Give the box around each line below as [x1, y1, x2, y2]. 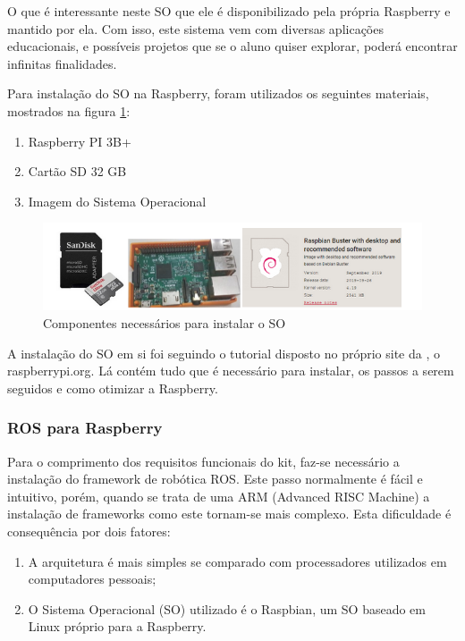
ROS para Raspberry [7, 417, 163, 439]
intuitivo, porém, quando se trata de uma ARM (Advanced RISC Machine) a [7, 486, 430, 505]
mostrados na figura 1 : [7, 101, 131, 120]
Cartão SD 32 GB [28, 162, 127, 181]
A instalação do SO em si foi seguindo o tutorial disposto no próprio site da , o [7, 343, 440, 362]
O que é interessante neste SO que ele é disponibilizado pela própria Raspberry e [7, 2, 451, 20]
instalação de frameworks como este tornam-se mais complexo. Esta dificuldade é [7, 504, 452, 523]
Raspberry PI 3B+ [28, 131, 131, 150]
